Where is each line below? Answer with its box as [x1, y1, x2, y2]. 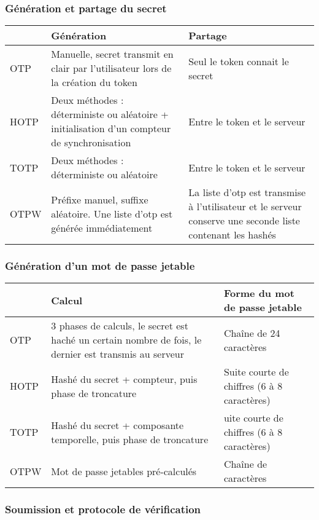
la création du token [51, 75, 137, 90]
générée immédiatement [51, 220, 153, 235]
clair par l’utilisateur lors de [51, 61, 172, 76]
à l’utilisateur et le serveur [188, 199, 302, 214]
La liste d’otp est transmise [188, 185, 306, 200]
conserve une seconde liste [188, 213, 300, 228]
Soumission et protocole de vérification [5, 502, 201, 517]
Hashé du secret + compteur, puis [51, 371, 198, 386]
